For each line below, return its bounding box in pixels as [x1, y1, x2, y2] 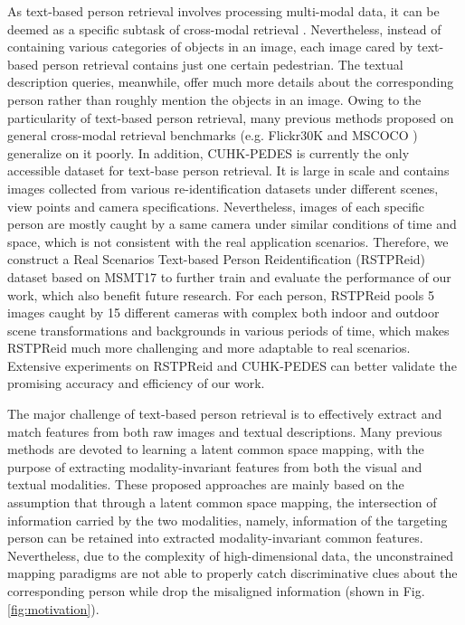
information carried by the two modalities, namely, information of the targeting [7, 510, 448, 529]
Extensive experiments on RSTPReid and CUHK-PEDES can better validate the [7, 355, 457, 374]
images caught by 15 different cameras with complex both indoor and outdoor [7, 303, 440, 322]
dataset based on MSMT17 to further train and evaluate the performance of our [7, 267, 451, 286]
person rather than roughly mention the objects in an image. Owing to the [7, 90, 422, 109]
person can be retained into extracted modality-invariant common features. [7, 528, 423, 547]
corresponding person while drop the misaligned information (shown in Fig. [7, 582, 425, 600]
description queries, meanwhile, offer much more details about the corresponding [7, 72, 454, 91]
